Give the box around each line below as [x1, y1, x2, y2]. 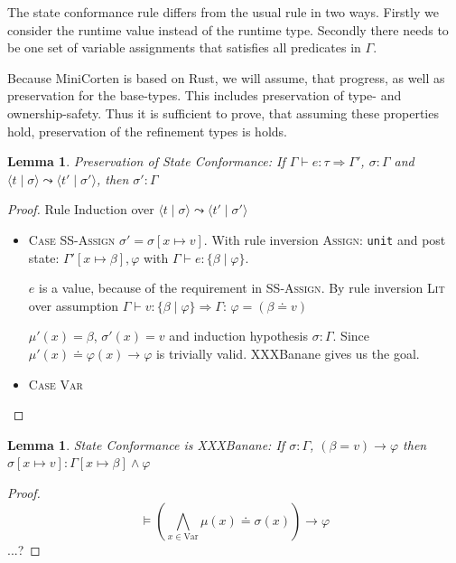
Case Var [28, 374, 83, 393]
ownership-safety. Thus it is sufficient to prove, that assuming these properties [7, 103, 439, 122]
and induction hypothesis [169, 326, 309, 345]
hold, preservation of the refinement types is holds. [7, 121, 287, 140]
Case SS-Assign [28, 230, 116, 249]
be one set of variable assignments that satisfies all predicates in [7, 38, 361, 57]
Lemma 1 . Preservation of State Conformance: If [7, 152, 285, 171]
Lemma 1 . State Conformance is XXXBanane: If [7, 435, 285, 454]
